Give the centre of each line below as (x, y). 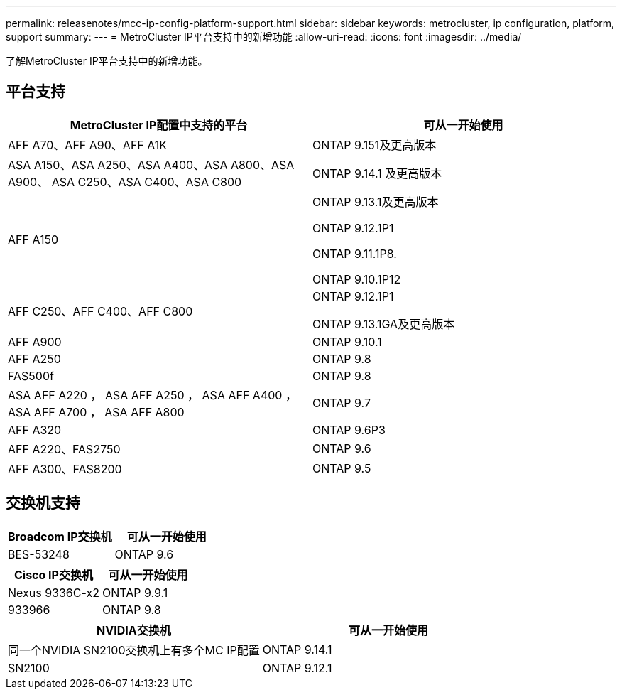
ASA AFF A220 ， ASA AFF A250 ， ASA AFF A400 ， (152, 395)
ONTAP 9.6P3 (349, 430)
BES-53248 (39, 554)
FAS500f (31, 376)
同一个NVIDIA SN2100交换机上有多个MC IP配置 (134, 650)
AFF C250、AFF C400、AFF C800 (100, 311)
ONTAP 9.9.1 (135, 592)
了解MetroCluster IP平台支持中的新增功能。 (107, 61)
